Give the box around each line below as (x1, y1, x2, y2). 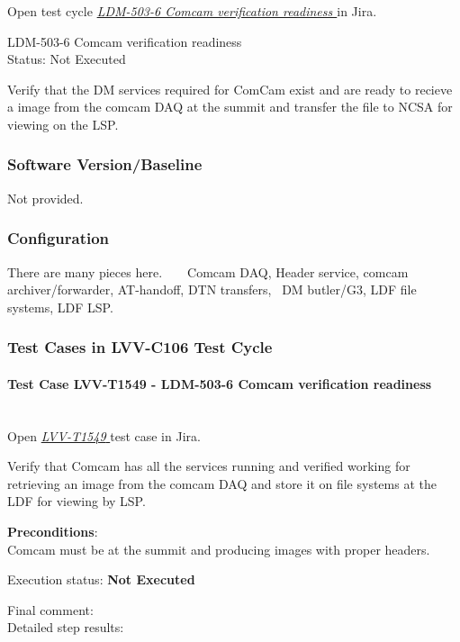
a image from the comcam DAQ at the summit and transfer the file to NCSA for (7, 97, 453, 116)
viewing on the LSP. (7, 114, 119, 133)
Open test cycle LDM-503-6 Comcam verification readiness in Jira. (7, 2, 377, 20)
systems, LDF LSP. (7, 297, 113, 316)
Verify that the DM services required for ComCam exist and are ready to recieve (7, 79, 453, 98)
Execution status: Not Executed (7, 570, 195, 589)
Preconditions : (7, 521, 98, 540)
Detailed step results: (7, 618, 124, 637)
